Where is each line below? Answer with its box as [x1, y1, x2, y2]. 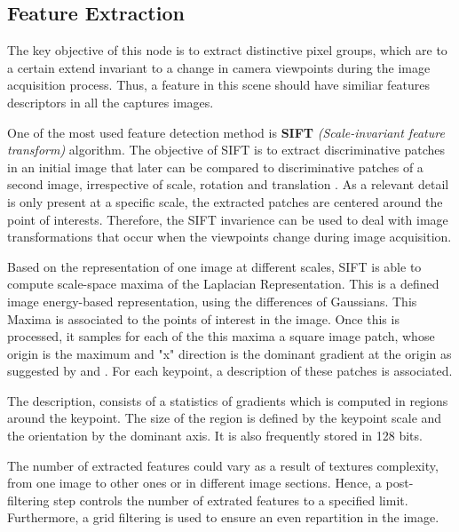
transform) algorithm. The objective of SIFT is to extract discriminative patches [7, 140, 446, 159]
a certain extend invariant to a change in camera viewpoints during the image [7, 58, 431, 76]
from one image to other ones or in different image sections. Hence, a [7, 473, 382, 492]
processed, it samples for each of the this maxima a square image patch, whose [7, 327, 435, 345]
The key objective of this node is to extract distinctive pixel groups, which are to [7, 41, 447, 60]
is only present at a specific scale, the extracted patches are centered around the [7, 192, 443, 210]
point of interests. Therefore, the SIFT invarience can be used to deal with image [7, 210, 448, 228]
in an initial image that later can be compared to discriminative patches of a [7, 157, 423, 176]
